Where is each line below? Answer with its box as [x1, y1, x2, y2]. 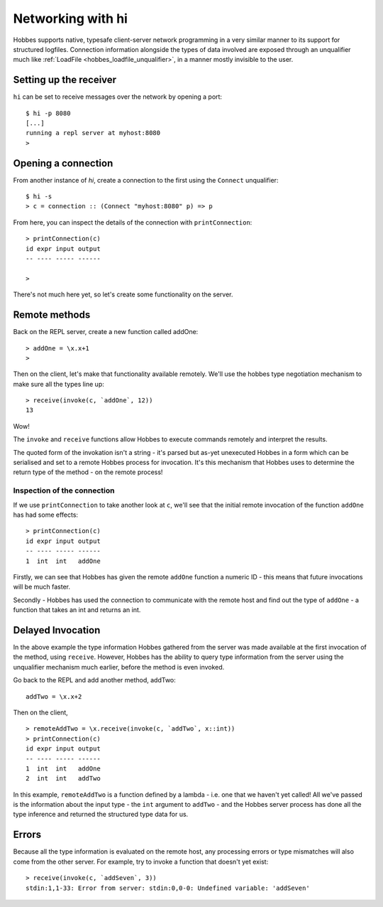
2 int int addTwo [26, 775, 101, 783]
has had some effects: [13, 510, 78, 519]
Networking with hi [13, 11, 128, 26]
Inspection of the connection [13, 485, 115, 495]
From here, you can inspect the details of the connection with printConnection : [13, 218, 252, 227]
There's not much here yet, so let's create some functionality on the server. [13, 290, 233, 299]
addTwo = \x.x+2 [26, 692, 82, 700]
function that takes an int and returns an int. [13, 606, 141, 614]
